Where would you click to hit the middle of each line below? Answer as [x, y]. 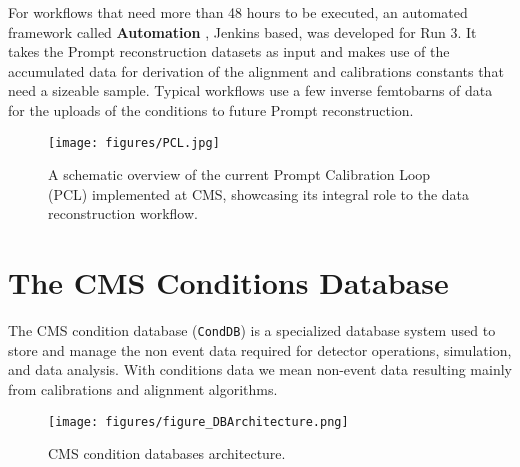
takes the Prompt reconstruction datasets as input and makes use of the [229, 51]
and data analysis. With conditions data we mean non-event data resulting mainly [260, 369]
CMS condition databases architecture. [167, 453]
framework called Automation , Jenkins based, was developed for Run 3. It [242, 31]
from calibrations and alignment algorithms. [143, 388]
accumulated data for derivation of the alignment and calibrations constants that [256, 70]
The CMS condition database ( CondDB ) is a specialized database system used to [252, 330]
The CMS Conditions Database [228, 282]
